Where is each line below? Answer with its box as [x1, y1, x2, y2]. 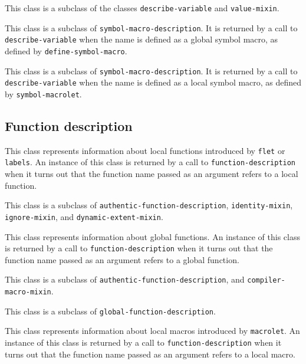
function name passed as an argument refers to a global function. [5, 253, 239, 265]
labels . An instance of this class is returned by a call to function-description [5, 156, 296, 168]
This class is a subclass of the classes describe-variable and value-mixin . [5, 2, 279, 14]
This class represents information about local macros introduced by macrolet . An [5, 324, 300, 337]
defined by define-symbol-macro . [5, 44, 127, 57]
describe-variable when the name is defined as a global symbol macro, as [5, 33, 278, 45]
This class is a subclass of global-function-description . [5, 304, 216, 317]
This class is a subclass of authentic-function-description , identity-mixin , [5, 199, 293, 211]
